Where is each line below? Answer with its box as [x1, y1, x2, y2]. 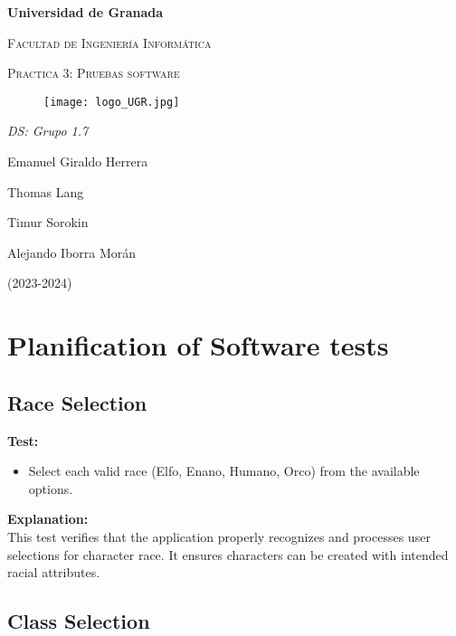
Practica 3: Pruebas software [7, 63, 180, 82]
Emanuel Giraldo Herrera [7, 152, 148, 171]
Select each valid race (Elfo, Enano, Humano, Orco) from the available [28, 461, 420, 480]
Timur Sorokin [7, 213, 89, 232]
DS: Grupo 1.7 [7, 121, 89, 140]
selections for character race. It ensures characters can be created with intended [7, 545, 449, 564]
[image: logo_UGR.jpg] [43, 95, 180, 109]
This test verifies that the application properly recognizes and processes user [7, 527, 431, 546]
